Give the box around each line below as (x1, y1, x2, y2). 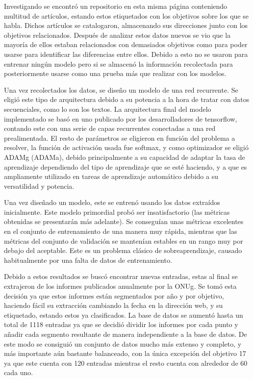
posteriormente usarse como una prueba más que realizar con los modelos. (4, 68, 227, 78)
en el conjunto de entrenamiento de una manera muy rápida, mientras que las (4, 226, 237, 236)
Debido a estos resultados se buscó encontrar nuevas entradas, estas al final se (4, 271, 238, 281)
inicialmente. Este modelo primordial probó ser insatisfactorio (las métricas (4, 206, 230, 217)
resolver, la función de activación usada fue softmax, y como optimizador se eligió (4, 142, 249, 152)
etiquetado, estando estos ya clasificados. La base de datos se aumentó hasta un (4, 309, 243, 320)
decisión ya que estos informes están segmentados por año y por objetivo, (4, 290, 224, 301)
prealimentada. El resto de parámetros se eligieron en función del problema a (4, 132, 235, 143)
